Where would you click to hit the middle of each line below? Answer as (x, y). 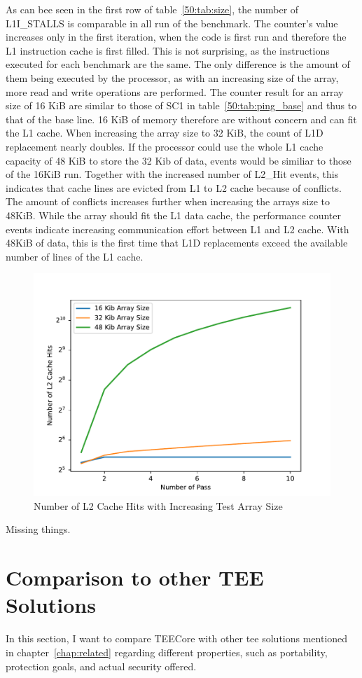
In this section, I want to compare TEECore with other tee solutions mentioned (177, 638)
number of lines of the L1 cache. (75, 256)
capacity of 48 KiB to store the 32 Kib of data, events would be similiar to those (179, 160)
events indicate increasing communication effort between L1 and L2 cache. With (177, 229)
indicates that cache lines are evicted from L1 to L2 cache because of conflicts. (174, 187)
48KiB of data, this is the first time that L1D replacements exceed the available (177, 243)
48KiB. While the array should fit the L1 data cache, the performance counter (173, 215)
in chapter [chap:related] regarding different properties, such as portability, (167, 652)
